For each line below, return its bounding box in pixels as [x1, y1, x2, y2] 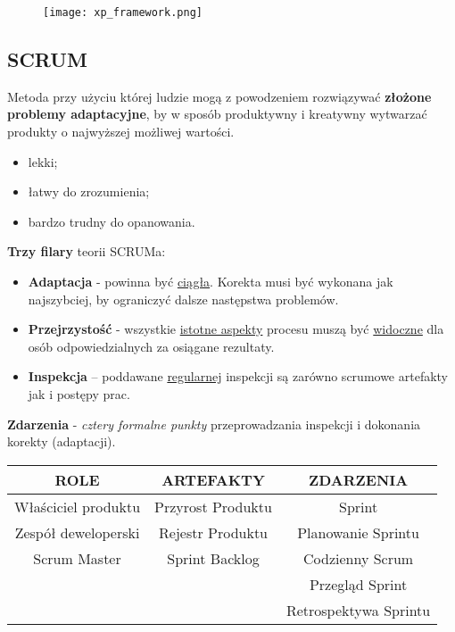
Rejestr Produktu [159, 521, 268, 543]
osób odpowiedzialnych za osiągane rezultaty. [28, 337, 275, 355]
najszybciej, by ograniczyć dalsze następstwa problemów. [28, 289, 339, 308]
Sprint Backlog [167, 547, 260, 569]
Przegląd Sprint [309, 573, 408, 595]
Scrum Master [33, 547, 121, 569]
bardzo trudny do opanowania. [28, 212, 195, 230]
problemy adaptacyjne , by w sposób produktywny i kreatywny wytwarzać [7, 104, 427, 123]
